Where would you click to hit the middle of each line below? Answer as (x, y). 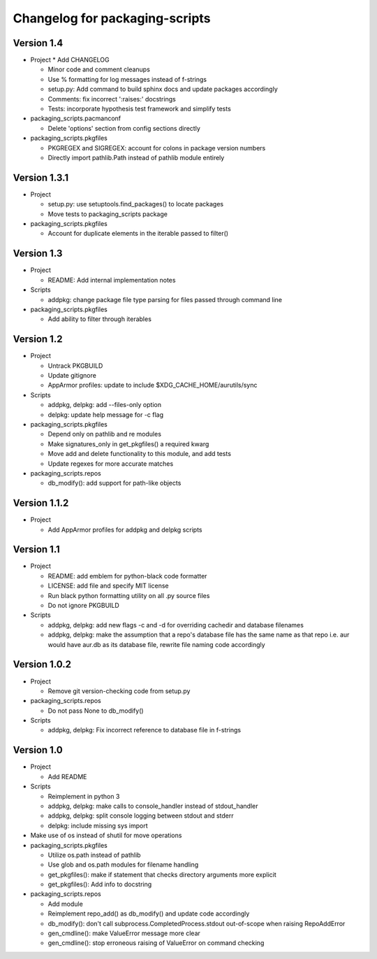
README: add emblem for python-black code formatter (127, 576)
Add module (65, 904)
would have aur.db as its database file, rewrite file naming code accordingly (156, 644)
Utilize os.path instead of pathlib (94, 855)
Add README (67, 776)
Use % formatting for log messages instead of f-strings (127, 79)
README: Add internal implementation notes (112, 280)
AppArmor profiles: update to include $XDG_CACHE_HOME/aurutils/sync (153, 385)
